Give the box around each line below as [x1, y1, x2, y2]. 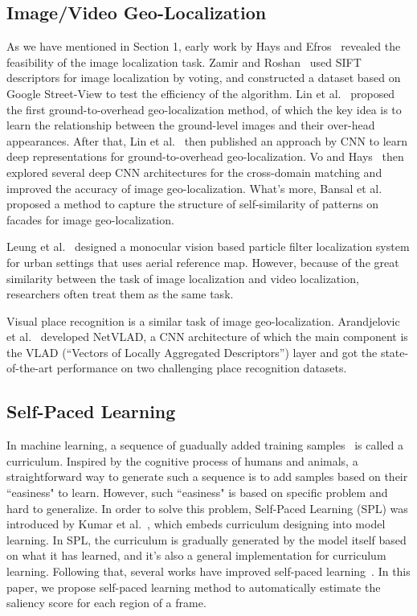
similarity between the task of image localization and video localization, [6, 269, 359, 286]
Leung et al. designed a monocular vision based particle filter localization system [6, 238, 410, 255]
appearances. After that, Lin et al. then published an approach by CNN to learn [6, 132, 408, 149]
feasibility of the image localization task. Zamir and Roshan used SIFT [6, 53, 362, 70]
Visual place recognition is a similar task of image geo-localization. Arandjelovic [6, 312, 400, 329]
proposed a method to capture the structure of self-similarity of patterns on [6, 195, 379, 212]
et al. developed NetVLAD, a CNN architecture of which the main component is [6, 328, 408, 345]
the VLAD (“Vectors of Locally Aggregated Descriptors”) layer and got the [6, 343, 378, 360]
